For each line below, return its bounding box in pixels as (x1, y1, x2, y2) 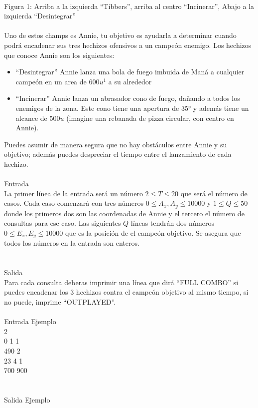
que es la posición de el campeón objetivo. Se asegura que (65, 227, 241, 238)
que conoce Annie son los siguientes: (4, 49, 115, 60)
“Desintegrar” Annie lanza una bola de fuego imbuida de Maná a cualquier (15, 66, 245, 77)
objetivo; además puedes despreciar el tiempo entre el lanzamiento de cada (4, 149, 232, 159)
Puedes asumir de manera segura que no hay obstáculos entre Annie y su (4, 139, 227, 149)
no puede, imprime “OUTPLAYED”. (4, 296, 116, 307)
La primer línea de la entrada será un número (4, 188, 143, 198)
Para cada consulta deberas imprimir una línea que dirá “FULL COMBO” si (4, 277, 239, 287)
